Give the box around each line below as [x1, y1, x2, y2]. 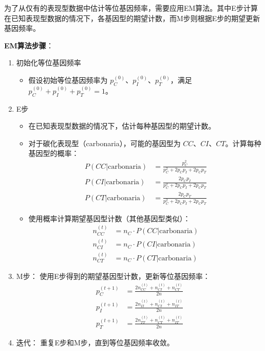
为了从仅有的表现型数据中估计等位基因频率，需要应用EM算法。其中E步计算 [4, 3, 258, 13]
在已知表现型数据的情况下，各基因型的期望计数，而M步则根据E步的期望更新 [4, 12, 260, 23]
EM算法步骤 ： [4, 40, 53, 50]
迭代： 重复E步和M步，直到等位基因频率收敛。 [16, 337, 174, 347]
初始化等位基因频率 [16, 57, 81, 68]
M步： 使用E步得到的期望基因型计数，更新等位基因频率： [16, 271, 210, 282]
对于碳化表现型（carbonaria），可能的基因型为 [28, 137, 181, 148]
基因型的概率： [28, 148, 79, 159]
